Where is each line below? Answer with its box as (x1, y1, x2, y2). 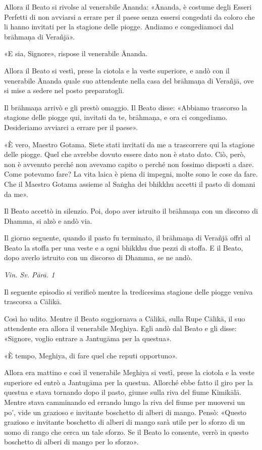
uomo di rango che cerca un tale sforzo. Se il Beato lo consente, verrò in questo (4, 426, 248, 437)
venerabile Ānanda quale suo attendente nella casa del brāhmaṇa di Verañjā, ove (4, 75, 254, 86)
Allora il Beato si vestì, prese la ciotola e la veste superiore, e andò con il (4, 65, 230, 75)
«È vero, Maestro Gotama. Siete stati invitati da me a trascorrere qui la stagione (4, 139, 255, 149)
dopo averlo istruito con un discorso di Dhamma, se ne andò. (4, 252, 192, 263)
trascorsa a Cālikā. (4, 296, 62, 307)
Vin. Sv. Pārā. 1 (4, 269, 55, 280)
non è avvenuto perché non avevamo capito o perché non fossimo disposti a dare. (4, 158, 254, 169)
